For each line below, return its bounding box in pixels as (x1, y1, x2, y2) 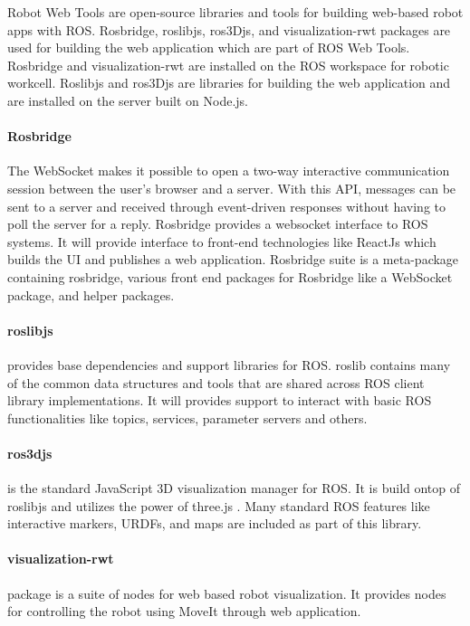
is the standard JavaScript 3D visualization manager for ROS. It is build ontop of (7, 479, 461, 498)
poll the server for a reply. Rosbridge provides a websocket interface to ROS (7, 214, 428, 233)
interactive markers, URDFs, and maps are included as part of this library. (7, 514, 422, 533)
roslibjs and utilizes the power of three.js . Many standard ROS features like (7, 496, 430, 515)
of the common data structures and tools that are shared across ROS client (7, 373, 425, 392)
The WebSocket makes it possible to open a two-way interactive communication (7, 161, 450, 180)
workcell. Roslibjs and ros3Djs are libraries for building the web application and (7, 73, 451, 92)
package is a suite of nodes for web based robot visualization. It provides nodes (7, 583, 446, 602)
